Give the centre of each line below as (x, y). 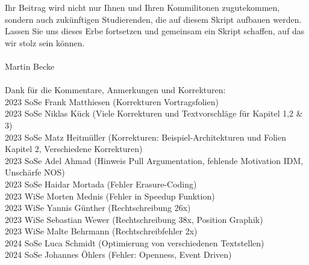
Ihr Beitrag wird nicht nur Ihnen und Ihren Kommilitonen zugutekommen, (142, 7)
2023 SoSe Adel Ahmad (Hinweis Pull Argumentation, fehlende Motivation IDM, (154, 160)
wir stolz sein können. (45, 42)
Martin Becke (30, 66)
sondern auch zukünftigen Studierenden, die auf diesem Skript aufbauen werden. (153, 19)
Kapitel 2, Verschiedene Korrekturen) (74, 149)
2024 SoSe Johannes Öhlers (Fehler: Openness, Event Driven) (118, 254)
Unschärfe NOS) (35, 172)
